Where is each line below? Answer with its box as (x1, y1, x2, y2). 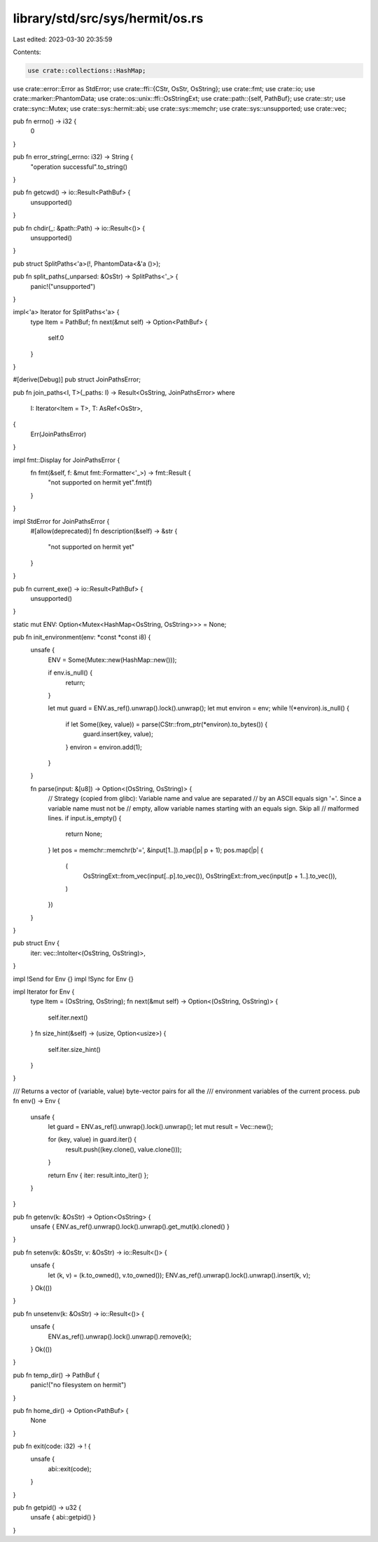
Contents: (13, 48, 41, 56)
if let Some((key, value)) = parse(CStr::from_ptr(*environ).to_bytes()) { (65, 719, 268, 729)
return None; (65, 830, 103, 838)
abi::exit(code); (48, 1464, 92, 1473)
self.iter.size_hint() (48, 1045, 101, 1053)
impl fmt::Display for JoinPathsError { (13, 456, 120, 464)
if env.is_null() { (48, 668, 93, 677)
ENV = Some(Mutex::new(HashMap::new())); (48, 656, 177, 664)
